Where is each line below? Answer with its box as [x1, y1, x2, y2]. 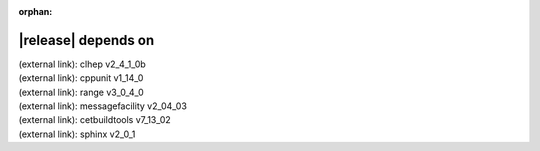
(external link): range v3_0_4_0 [18, 86, 144, 98]
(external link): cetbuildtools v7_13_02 [18, 114, 172, 126]
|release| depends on [18, 31, 155, 49]
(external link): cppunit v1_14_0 [18, 72, 144, 84]
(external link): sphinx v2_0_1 [18, 128, 136, 140]
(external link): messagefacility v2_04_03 [18, 100, 187, 112]
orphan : [18, 6, 53, 17]
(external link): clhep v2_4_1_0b [18, 58, 147, 70]
